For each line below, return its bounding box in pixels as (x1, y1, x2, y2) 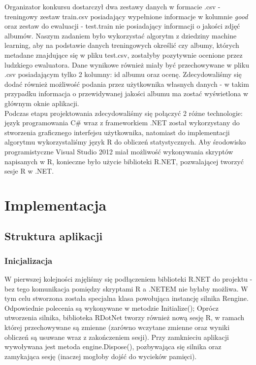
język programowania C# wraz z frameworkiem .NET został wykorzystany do (4, 117, 240, 128)
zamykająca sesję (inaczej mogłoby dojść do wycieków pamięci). (4, 351, 197, 361)
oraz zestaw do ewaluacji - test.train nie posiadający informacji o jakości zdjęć (4, 21, 240, 31)
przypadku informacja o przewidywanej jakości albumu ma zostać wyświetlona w (4, 88, 249, 99)
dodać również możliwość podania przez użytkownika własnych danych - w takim (4, 78, 249, 89)
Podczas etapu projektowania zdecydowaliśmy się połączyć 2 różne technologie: (4, 108, 243, 118)
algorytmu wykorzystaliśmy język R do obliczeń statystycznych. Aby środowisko (4, 137, 246, 147)
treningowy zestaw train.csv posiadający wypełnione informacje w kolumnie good (4, 11, 248, 21)
